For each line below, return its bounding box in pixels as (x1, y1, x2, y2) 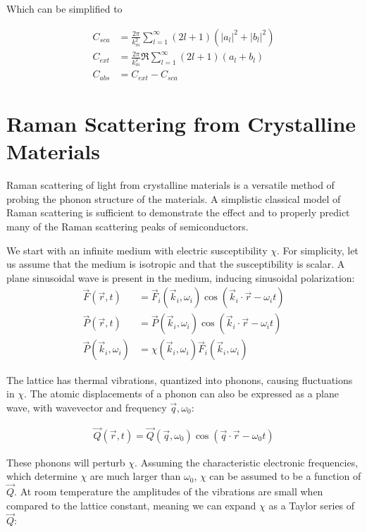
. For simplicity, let (276, 242, 359, 257)
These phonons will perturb (6, 454, 125, 469)
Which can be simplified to (6, 1, 123, 16)
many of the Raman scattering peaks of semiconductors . (6, 219, 249, 234)
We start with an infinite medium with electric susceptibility (6, 242, 268, 257)
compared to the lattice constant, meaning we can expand (6, 497, 256, 512)
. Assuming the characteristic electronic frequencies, (135, 454, 359, 469)
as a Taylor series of (268, 497, 355, 512)
